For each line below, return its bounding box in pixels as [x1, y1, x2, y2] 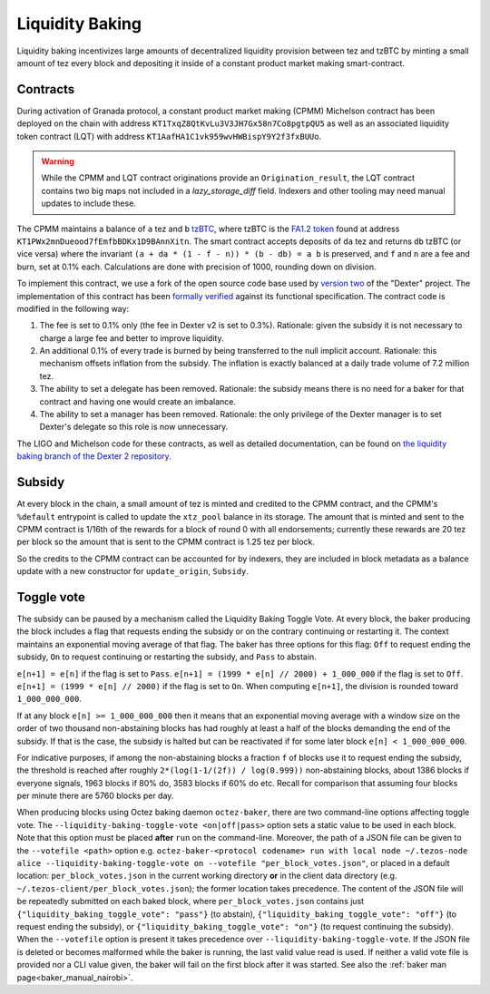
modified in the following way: [16, 303, 130, 314]
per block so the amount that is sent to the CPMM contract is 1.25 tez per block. [16, 536, 315, 548]
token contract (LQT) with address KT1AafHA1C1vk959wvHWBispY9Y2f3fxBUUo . [16, 131, 322, 141]
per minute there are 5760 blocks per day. [16, 790, 174, 802]
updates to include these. [41, 198, 136, 209]
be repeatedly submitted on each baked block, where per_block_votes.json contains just [16, 896, 365, 907]
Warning [41, 156, 74, 167]
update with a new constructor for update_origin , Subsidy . [16, 566, 250, 577]
